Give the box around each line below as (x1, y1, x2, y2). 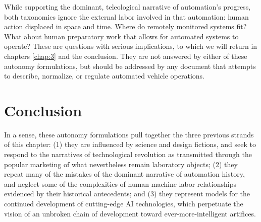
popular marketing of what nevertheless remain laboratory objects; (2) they (4, 159, 238, 169)
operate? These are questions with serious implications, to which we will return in (4, 41, 257, 51)
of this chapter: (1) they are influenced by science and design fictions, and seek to (4, 139, 256, 150)
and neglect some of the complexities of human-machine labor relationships (4, 178, 237, 189)
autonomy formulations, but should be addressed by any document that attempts (4, 60, 256, 71)
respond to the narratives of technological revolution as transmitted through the (4, 149, 252, 160)
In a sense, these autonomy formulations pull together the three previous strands (4, 129, 254, 139)
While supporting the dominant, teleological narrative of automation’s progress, (4, 2, 251, 12)
